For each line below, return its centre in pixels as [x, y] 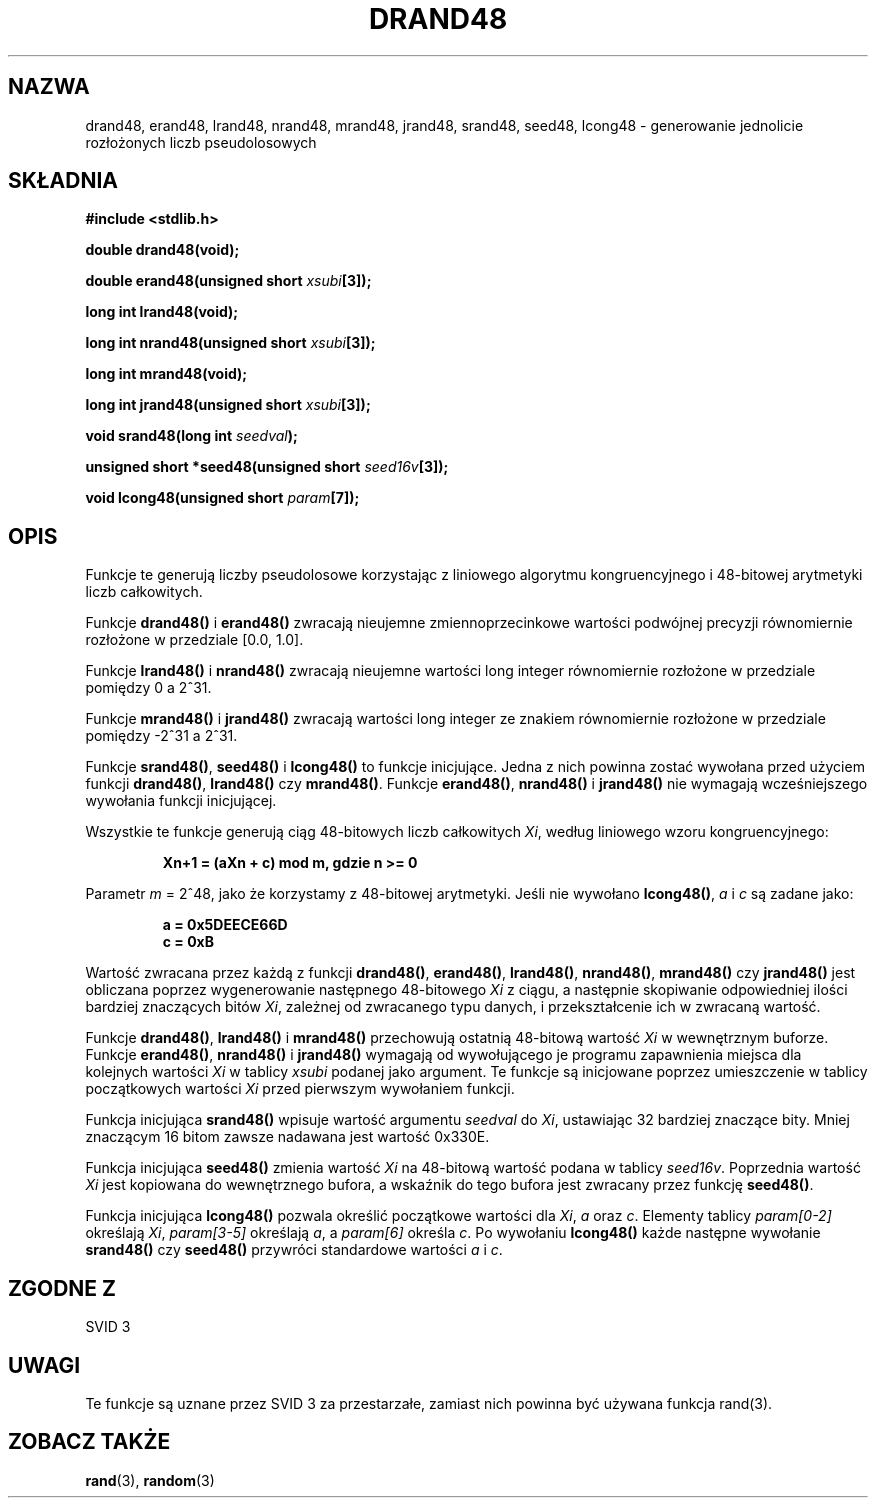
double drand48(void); [162, 250]
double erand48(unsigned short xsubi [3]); [228, 281]
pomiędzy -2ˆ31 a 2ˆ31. [161, 736]
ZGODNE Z [62, 1288]
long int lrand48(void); [162, 312]
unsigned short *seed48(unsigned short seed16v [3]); [267, 467]
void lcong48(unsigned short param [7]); [222, 498]
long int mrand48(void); [166, 374]
